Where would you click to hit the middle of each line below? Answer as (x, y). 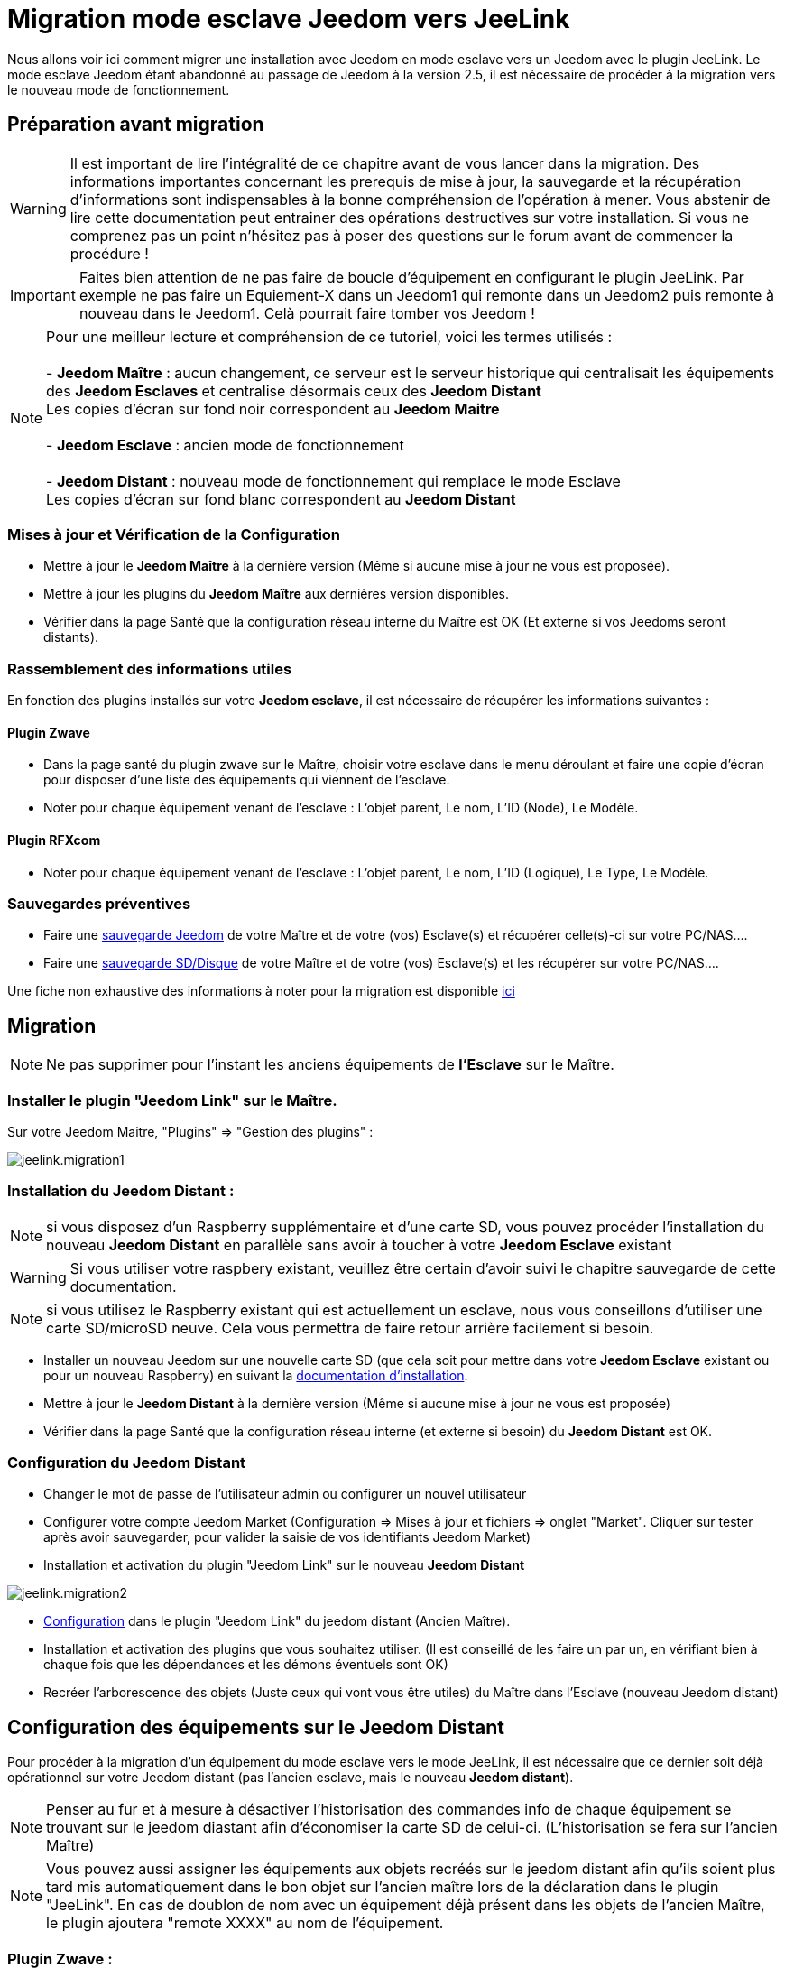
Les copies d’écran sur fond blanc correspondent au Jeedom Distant (281, 499)
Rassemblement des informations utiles (150, 668)
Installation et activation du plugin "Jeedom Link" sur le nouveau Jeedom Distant (284, 1565)
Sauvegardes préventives (99, 903)
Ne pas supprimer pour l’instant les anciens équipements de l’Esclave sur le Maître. (330, 1065)
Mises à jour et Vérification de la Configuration (174, 534)
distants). (71, 637)
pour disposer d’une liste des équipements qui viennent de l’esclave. (247, 780)
